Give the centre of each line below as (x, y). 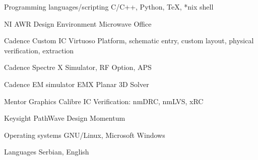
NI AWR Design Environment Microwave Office (78, 23)
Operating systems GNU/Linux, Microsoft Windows (85, 135)
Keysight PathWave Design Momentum (65, 118)
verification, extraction (39, 50)
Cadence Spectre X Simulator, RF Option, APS (78, 67)
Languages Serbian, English (47, 152)
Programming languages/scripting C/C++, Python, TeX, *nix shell (109, 7)
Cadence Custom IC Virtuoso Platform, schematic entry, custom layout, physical (129, 41)
